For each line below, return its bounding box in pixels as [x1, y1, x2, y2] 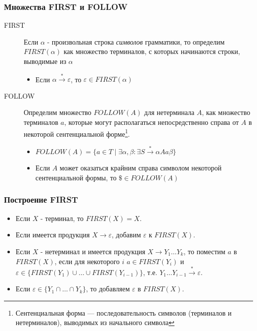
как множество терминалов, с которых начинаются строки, [63, 46, 240, 56]
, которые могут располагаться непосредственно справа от [64, 116, 239, 127]
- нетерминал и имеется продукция [40, 246, 145, 256]
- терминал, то [40, 213, 84, 223]
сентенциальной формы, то [35, 172, 117, 182]
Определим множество [24, 107, 91, 117]
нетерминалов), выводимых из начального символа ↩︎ [15, 317, 175, 328]
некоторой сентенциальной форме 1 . [24, 127, 130, 139]
